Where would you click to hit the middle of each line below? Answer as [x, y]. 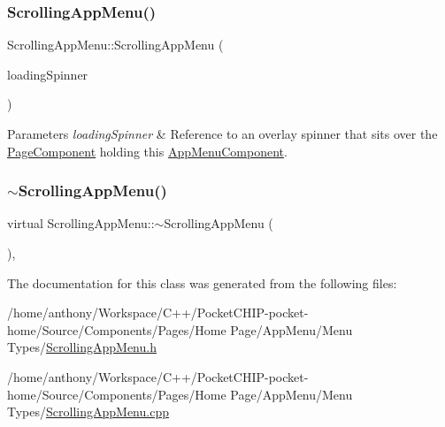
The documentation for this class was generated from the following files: [202, 282]
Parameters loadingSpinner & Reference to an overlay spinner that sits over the [222, 133]
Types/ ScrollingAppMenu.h [82, 347]
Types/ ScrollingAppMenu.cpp [88, 412]
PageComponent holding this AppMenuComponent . [147, 151]
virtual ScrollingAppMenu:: [81, 223]
